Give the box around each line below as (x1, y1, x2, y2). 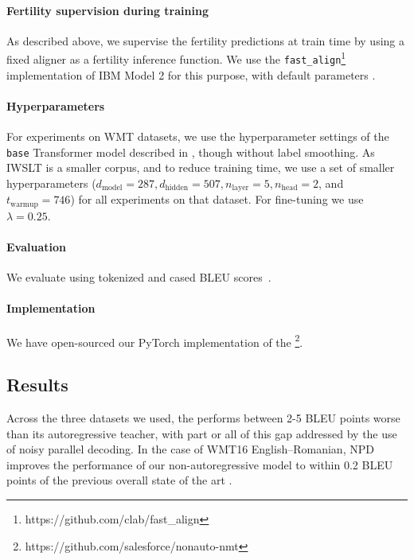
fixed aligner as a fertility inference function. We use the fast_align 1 (6, 49, 346, 68)
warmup (10, 200, 38, 208)
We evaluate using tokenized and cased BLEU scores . (6, 269, 271, 286)
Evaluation (6, 239, 66, 255)
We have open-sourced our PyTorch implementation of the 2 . (6, 331, 303, 350)
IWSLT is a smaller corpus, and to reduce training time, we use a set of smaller (6, 159, 395, 176)
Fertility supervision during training (6, 2, 209, 18)
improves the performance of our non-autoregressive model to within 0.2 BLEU (6, 456, 393, 472)
